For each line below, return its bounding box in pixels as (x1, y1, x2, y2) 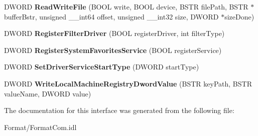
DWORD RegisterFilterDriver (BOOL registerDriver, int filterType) (4, 28, 225, 38)
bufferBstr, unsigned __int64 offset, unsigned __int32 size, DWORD (4, 11, 219, 21)
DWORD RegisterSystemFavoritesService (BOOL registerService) (4, 44, 222, 55)
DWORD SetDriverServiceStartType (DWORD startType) (4, 61, 199, 72)
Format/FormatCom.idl (4, 121, 77, 132)
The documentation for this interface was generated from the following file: (4, 105, 234, 115)
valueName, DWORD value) (4, 88, 91, 98)
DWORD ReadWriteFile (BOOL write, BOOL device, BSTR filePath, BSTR (4, 1, 248, 11)
